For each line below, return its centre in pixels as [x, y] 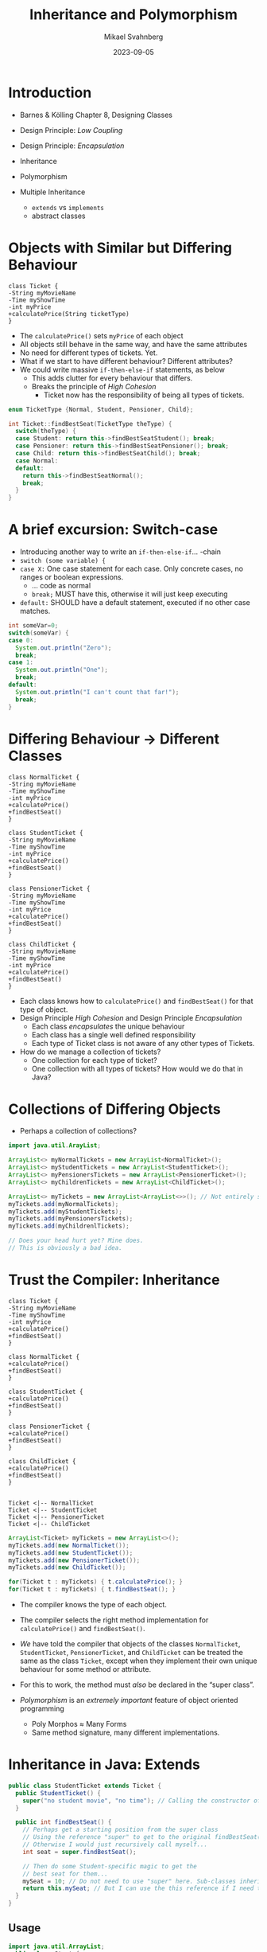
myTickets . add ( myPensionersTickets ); [71, 1219]
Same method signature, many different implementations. [126, 1732]
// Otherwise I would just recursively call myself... [115, 1845]
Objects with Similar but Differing [120, 248]
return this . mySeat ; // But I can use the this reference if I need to [143, 1888]
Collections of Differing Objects [114, 1109]
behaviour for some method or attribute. [85, 1669]
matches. [35, 611]
